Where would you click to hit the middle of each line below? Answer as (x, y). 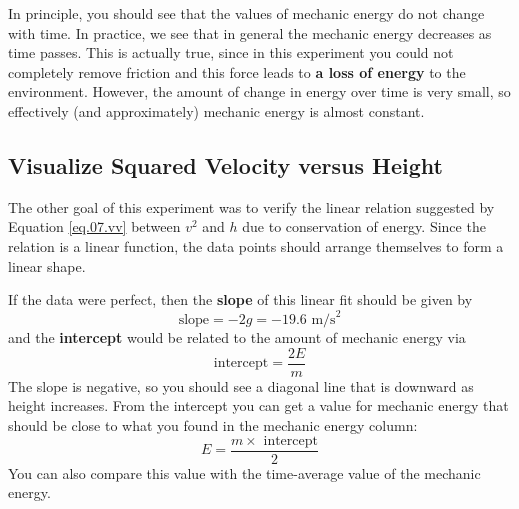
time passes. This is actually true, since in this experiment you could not (231, 52)
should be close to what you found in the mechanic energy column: (213, 425)
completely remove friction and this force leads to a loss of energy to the (237, 71)
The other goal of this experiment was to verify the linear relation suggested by (251, 206)
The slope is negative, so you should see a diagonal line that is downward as (241, 385)
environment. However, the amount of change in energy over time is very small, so (259, 91)
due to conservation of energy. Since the (364, 226)
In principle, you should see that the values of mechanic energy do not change (246, 13)
